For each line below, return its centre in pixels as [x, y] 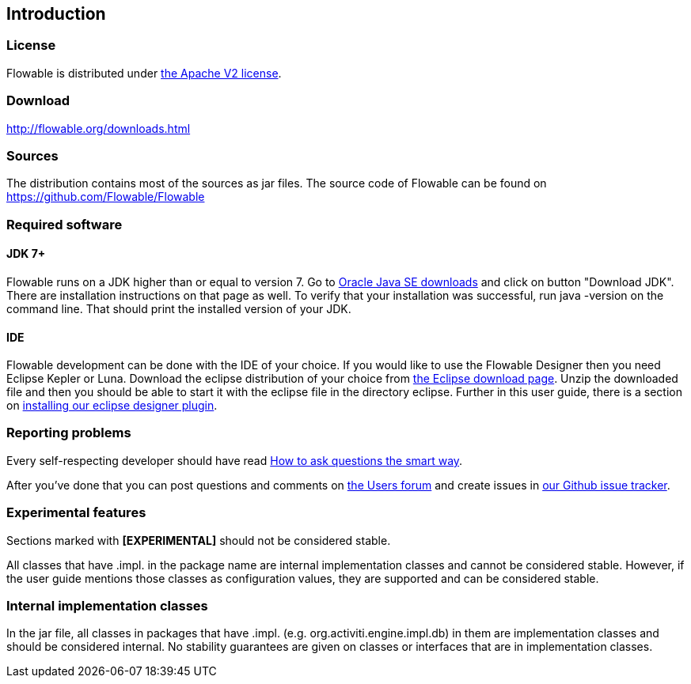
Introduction [56, 14]
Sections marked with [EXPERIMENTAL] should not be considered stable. [199, 540]
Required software [65, 224]
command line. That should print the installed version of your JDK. [179, 308]
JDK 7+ [26, 254]
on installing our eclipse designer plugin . [112, 406]
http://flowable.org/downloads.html [99, 128]
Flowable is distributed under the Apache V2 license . [144, 73]
